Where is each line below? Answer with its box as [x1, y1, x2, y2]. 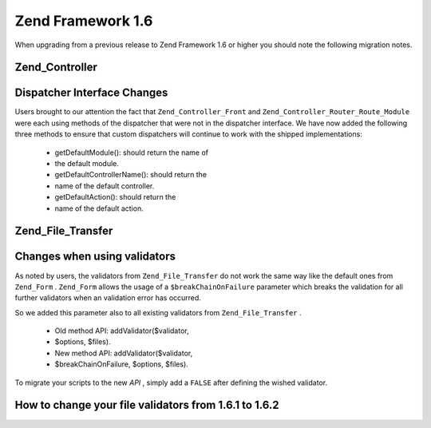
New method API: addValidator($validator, [54, 348, 193, 358]
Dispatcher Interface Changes [14, 86, 168, 100]
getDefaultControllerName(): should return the [54, 170, 208, 180]
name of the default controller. [54, 180, 155, 191]
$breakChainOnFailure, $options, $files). [54, 359, 189, 369]
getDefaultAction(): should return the [54, 192, 176, 202]
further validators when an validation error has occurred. [14, 293, 201, 303]
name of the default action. [54, 204, 144, 213]
